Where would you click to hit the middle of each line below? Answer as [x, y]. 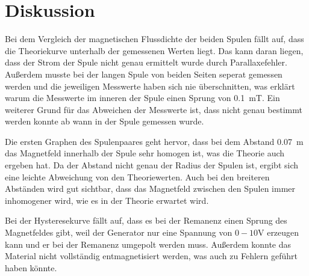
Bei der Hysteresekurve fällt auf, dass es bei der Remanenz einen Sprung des [146, 220]
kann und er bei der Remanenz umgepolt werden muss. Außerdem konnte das [148, 244]
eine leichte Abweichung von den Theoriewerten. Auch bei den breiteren [137, 176]
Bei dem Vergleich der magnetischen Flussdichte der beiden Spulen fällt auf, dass [154, 39]
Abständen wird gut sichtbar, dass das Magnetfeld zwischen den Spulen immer [150, 189]
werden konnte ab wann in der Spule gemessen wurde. [105, 121]
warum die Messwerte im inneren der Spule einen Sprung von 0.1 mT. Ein [142, 98]
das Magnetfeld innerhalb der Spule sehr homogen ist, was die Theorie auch [145, 153]
